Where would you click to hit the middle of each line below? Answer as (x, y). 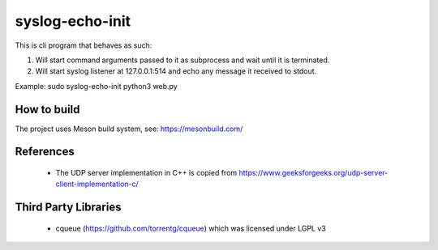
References (45, 152)
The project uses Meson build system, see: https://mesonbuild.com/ (129, 129)
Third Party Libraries (68, 208)
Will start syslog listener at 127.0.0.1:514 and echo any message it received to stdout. (176, 71)
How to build (47, 109)
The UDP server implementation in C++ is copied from (146, 173)
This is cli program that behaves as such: (84, 45)
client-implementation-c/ (97, 184)
